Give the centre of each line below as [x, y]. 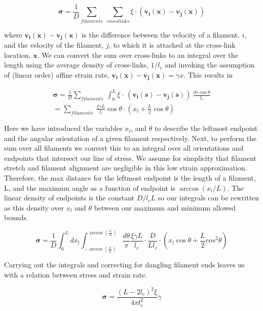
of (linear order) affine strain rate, [57, 75]
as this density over [34, 207]
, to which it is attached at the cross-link [172, 45]
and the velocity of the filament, [54, 45]
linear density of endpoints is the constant [69, 198]
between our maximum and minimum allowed [165, 207]
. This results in [208, 75]
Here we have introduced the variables [63, 128]
